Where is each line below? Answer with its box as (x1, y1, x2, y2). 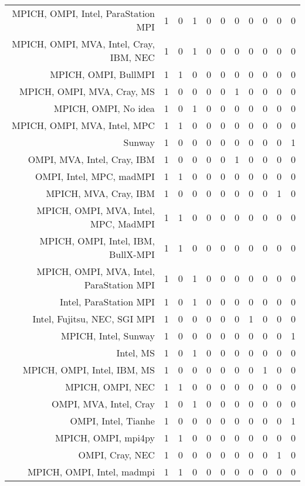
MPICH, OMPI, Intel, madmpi (27, 465, 155, 478)
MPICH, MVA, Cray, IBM (46, 186, 155, 200)
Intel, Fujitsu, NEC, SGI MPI (32, 312, 155, 325)
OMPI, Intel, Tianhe (70, 414, 155, 427)
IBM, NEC (110, 50, 155, 64)
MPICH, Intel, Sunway (61, 329, 155, 342)
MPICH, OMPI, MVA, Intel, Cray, (12, 37, 155, 50)
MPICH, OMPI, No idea (53, 101, 155, 115)
